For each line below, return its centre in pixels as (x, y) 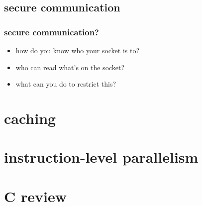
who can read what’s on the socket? (70, 67)
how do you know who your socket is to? (78, 50)
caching (30, 118)
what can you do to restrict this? (66, 84)
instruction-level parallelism (101, 157)
